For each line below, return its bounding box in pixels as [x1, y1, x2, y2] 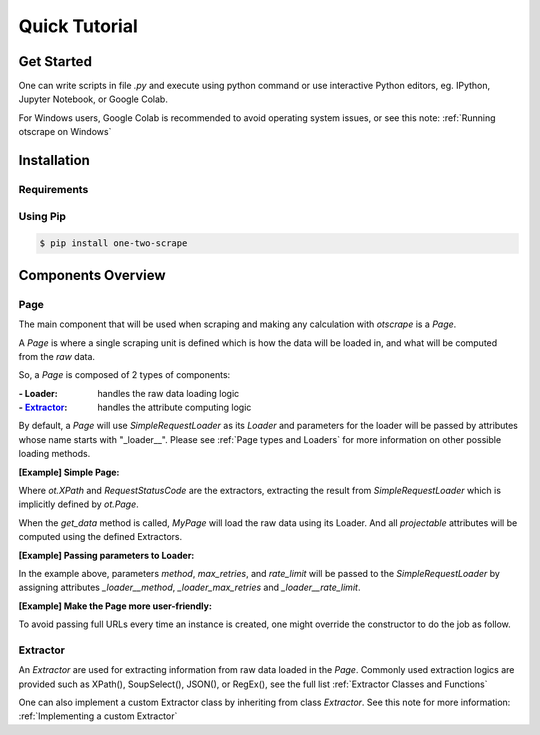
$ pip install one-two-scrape [39, 238, 188, 249]
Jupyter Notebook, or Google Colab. [18, 93, 169, 105]
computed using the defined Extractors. [18, 531, 183, 543]
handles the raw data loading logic [97, 387, 240, 399]
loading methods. [18, 448, 91, 460]
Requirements [18, 183, 89, 197]
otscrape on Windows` [18, 126, 112, 138]
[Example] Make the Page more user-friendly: [18, 600, 212, 612]
